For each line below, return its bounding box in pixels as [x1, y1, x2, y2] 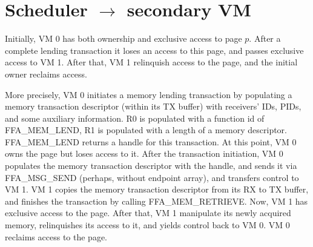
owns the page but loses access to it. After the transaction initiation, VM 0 [5, 147, 283, 160]
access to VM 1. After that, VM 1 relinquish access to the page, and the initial [5, 56, 298, 68]
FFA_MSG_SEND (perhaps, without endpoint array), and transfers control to [5, 171, 299, 183]
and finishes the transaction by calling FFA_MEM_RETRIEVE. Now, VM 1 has [5, 194, 308, 207]
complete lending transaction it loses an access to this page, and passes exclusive [5, 44, 304, 56]
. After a [249, 32, 281, 45]
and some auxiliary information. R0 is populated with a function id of [5, 111, 265, 124]
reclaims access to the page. [5, 230, 107, 243]
